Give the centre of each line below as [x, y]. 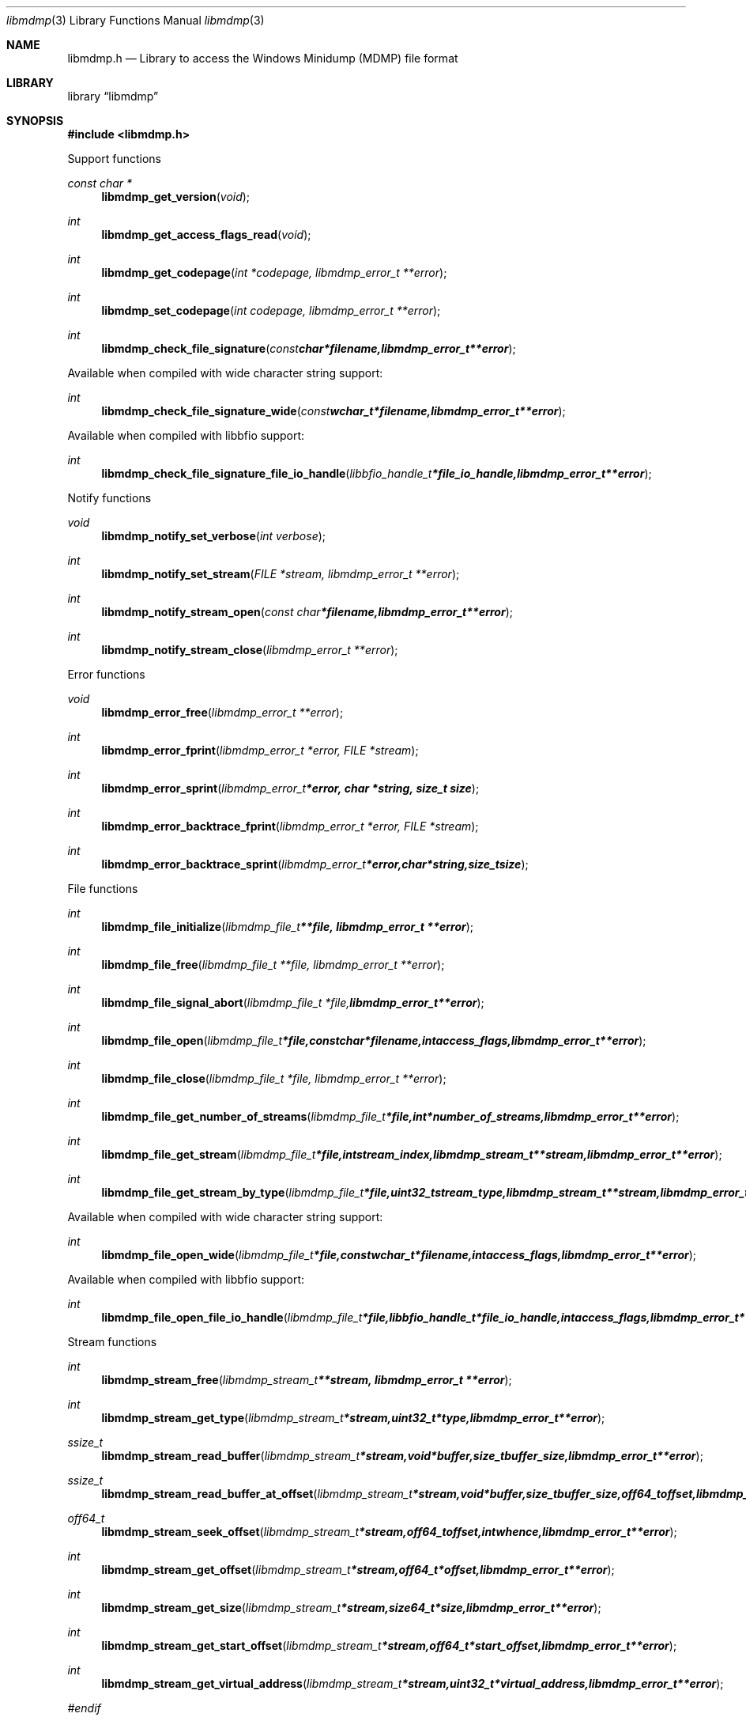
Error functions [106, 674]
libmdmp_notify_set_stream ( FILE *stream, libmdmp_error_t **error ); [281, 574]
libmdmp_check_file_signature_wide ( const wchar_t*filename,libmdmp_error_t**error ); [333, 411]
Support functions [114, 159]
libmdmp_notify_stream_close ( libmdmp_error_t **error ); [250, 650]
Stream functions [112, 1342]
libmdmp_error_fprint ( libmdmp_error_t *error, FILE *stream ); [260, 750]
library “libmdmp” [113, 96]
